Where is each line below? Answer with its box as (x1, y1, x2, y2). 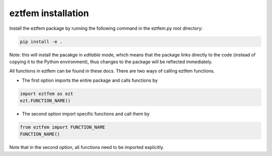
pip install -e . (20, 38, 63, 44)
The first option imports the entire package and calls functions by (22, 77, 158, 83)
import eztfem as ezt (20, 91, 74, 96)
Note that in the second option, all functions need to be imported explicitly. (9, 144, 165, 150)
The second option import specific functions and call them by (22, 111, 150, 117)
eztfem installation (9, 8, 89, 19)
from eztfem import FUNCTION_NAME (20, 124, 105, 130)
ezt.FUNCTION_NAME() (20, 98, 71, 103)
